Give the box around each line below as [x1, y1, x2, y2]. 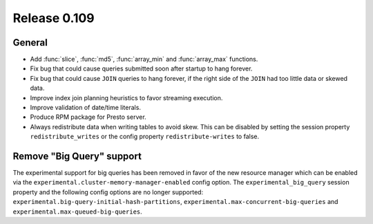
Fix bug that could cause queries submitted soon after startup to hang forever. [30, 64, 253, 73]
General [12, 37, 48, 48]
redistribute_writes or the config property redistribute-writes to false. [30, 132, 259, 141]
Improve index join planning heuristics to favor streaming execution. [30, 93, 223, 102]
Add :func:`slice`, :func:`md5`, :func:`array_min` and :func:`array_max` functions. [30, 55, 258, 64]
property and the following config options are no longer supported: [12, 187, 204, 196]
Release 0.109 [12, 10, 95, 26]
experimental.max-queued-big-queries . [12, 207, 143, 216]
